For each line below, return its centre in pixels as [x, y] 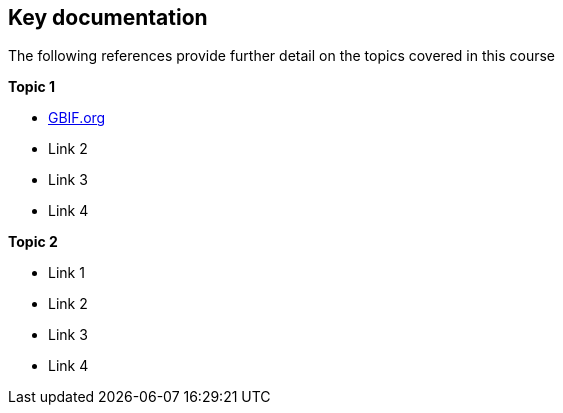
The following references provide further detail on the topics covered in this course [281, 56]
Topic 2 [33, 242]
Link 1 [66, 273]
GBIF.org [77, 118]
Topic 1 [32, 87]
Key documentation [108, 17]
